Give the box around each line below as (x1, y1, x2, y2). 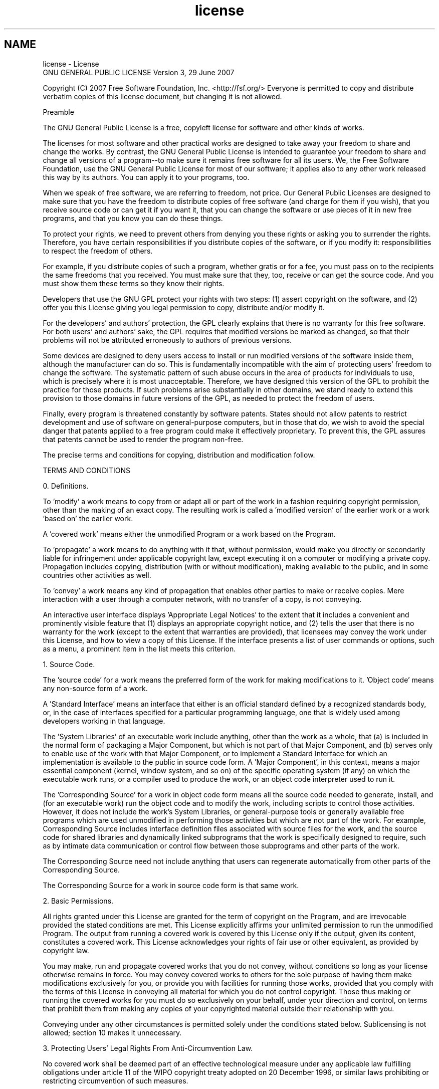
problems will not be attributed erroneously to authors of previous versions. (43, 335, 292, 344)
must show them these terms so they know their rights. (43, 279, 225, 288)
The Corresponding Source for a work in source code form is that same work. (43, 881, 299, 890)
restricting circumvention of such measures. (43, 1076, 188, 1085)
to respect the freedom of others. (43, 246, 153, 255)
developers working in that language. (43, 716, 165, 725)
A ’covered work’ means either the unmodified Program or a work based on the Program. (43, 529, 336, 538)
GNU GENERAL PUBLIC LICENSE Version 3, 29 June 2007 (43, 68, 235, 77)
